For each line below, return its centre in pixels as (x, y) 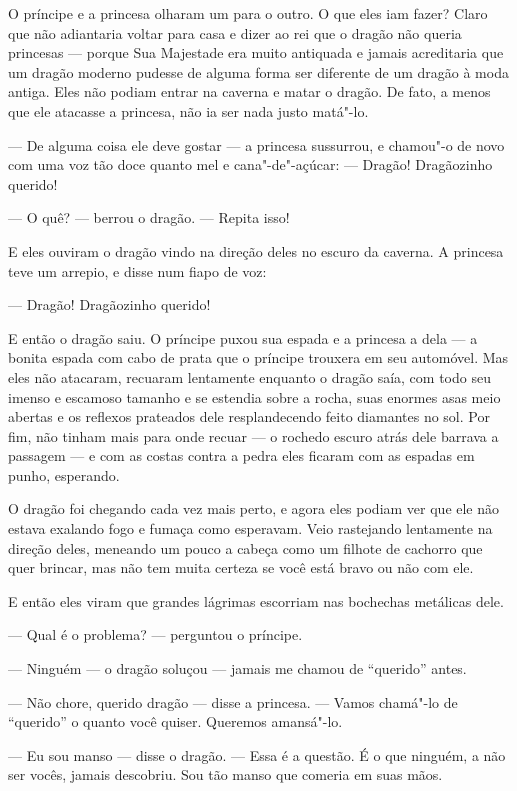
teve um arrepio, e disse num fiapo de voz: (137, 270)
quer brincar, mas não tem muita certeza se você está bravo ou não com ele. (241, 567)
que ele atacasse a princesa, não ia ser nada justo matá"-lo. (188, 110)
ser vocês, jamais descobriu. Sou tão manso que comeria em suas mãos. (225, 774)
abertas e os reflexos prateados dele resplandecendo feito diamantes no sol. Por (249, 416)
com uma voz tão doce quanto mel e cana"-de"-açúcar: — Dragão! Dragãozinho (250, 164)
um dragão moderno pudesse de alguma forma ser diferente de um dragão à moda (258, 71)
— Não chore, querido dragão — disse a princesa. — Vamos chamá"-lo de (233, 701)
